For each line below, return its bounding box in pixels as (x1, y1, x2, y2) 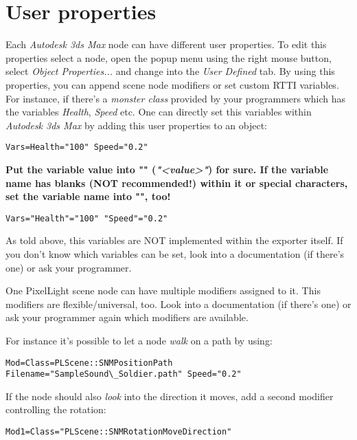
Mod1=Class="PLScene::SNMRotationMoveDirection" (5, 427, 232, 437)
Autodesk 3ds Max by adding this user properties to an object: (5, 118, 267, 132)
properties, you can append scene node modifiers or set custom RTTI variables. (5, 77, 339, 91)
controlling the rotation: (5, 402, 106, 417)
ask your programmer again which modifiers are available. (5, 310, 249, 324)
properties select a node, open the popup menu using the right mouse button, (5, 50, 332, 65)
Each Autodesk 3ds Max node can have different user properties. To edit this (5, 37, 327, 52)
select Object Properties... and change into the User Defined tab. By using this (5, 64, 335, 78)
